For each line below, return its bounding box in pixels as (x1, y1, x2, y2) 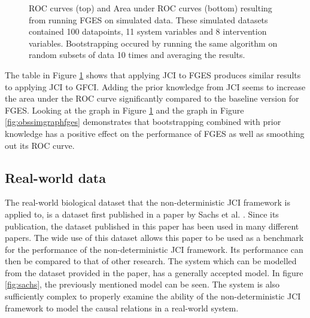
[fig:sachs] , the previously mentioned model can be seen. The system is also (5, 278, 280, 291)
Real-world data (5, 168, 106, 186)
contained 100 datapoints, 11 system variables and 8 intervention (29, 25, 267, 38)
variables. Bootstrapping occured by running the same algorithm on (29, 36, 278, 49)
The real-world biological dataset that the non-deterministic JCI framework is (5, 196, 290, 209)
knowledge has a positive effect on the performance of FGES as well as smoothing (5, 127, 305, 139)
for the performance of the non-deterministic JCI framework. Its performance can (5, 243, 303, 255)
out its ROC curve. (5, 139, 75, 151)
